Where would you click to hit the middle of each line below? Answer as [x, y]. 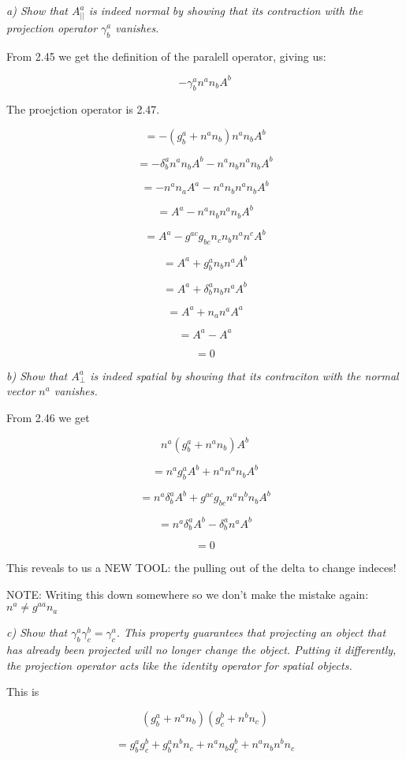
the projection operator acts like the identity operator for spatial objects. [179, 665]
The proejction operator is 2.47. [83, 109]
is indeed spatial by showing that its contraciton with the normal [244, 375]
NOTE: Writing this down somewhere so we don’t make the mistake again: [188, 594]
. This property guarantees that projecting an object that [251, 632]
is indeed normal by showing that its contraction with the [226, 10]
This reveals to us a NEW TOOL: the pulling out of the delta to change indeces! [201, 568]
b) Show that [37, 375]
